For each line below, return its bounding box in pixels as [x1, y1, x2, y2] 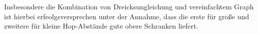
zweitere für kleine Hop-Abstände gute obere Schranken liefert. [4, 21, 198, 31]
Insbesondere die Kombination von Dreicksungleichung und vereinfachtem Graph [4, 1, 254, 11]
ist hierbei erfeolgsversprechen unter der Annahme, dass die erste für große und [4, 11, 249, 21]
